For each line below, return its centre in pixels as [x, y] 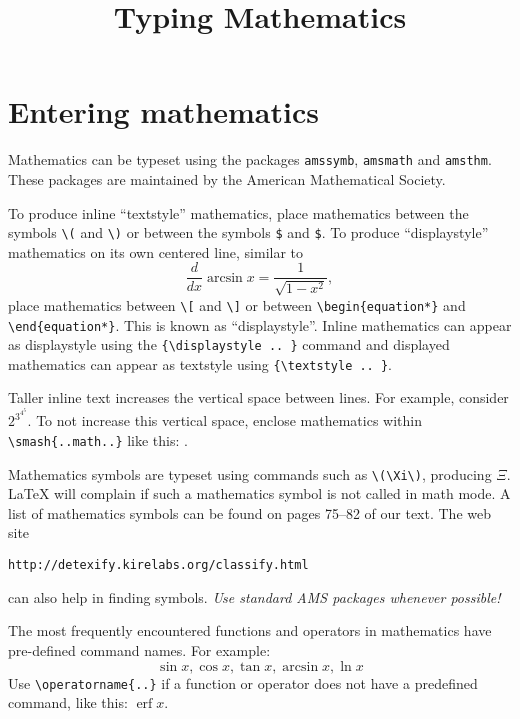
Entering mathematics [163, 111]
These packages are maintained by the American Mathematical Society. [227, 178]
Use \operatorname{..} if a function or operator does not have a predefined [243, 682]
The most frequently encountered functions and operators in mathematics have [250, 630]
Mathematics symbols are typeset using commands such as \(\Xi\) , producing [250, 473]
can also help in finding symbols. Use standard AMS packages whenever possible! [254, 596]
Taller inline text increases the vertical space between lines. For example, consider [258, 397]
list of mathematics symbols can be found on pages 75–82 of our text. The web [249, 512]
